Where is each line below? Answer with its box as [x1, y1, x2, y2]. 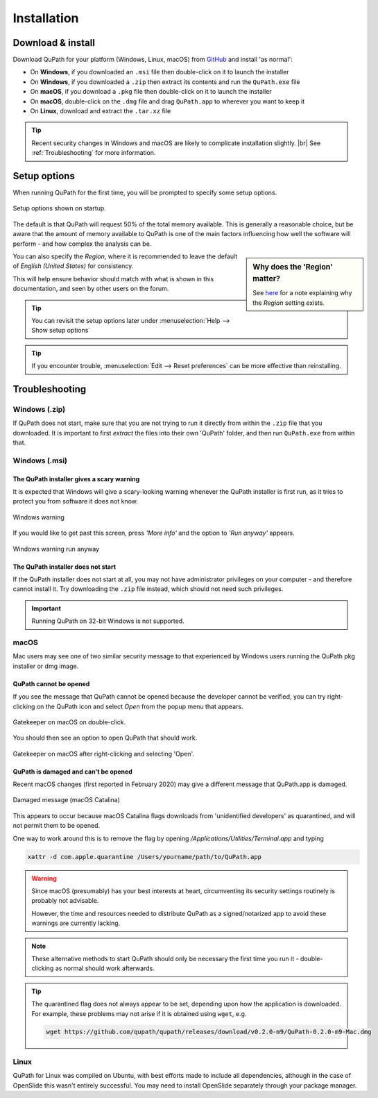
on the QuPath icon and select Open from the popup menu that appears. [36, 702, 243, 710]
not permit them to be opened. [12, 822, 101, 830]
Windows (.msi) [12, 456, 67, 465]
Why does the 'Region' [252, 263, 333, 272]
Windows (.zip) [12, 404, 66, 414]
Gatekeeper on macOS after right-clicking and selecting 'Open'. [12, 749, 194, 758]
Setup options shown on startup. [12, 204, 107, 213]
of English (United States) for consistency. [12, 262, 134, 270]
